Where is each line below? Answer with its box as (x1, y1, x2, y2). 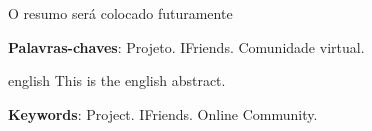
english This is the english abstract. (8, 70, 226, 91)
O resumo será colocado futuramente (8, 3, 233, 23)
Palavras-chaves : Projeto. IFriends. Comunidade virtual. (8, 36, 365, 57)
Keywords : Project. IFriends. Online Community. (8, 103, 318, 124)
